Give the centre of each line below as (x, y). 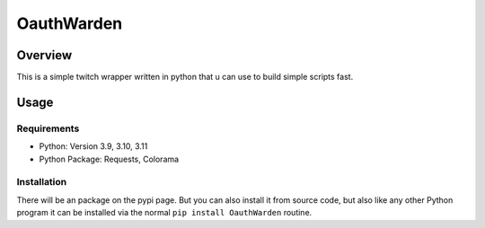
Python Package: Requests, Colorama (109, 159)
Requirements (48, 128)
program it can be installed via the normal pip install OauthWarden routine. (164, 213)
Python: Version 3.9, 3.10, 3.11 (93, 146)
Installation (42, 182)
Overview (44, 55)
